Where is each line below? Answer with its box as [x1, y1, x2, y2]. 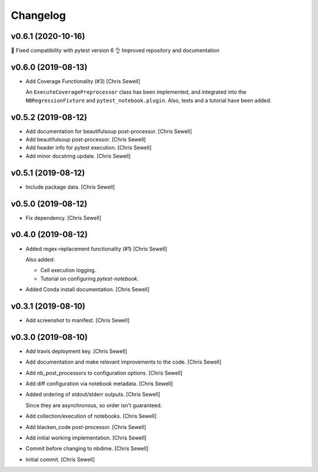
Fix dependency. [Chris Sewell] [25, 214, 101, 221]
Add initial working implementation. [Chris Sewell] [25, 434, 147, 441]
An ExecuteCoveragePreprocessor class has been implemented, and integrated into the [25, 88, 247, 95]
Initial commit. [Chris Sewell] [25, 456, 95, 463]
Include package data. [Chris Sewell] [25, 183, 115, 190]
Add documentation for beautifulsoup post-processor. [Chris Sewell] [25, 127, 193, 135]
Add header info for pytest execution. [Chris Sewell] [25, 144, 152, 151]
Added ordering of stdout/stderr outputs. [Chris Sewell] [25, 391, 160, 398]
